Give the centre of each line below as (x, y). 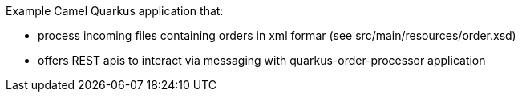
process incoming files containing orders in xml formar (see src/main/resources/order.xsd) (277, 35)
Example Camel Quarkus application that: (115, 11)
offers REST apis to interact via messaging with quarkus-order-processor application (262, 60)
